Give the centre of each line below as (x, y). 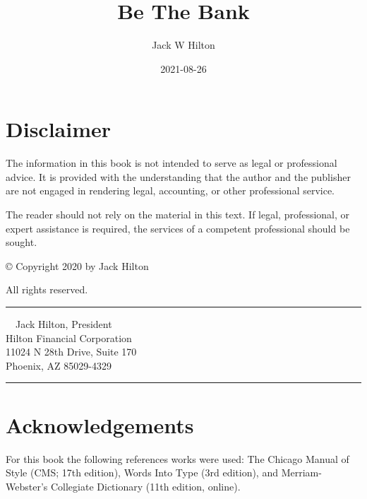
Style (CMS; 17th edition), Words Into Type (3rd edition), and (142, 472)
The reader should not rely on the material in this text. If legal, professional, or (178, 215)
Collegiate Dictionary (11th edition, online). (145, 486)
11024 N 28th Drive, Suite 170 (71, 352)
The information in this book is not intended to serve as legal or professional (172, 163)
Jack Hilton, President (64, 324)
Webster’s (27, 486)
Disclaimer (59, 129)
